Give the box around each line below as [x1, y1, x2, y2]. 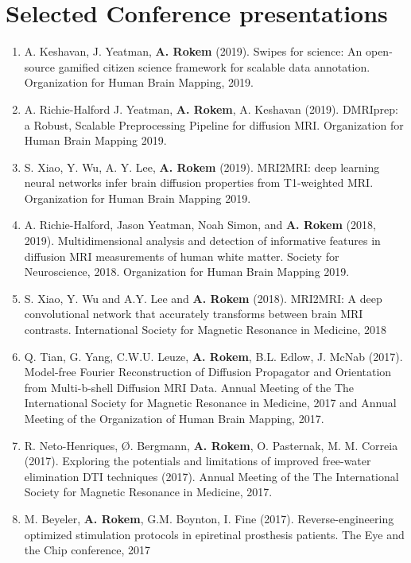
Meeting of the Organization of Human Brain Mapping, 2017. [24, 410, 324, 426]
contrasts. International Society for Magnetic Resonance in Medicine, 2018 [24, 321, 386, 338]
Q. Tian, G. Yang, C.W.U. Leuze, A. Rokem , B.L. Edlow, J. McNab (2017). [24, 348, 403, 364]
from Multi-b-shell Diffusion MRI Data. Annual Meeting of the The [24, 379, 354, 395]
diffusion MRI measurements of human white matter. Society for [24, 247, 339, 264]
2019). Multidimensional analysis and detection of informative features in [24, 232, 381, 249]
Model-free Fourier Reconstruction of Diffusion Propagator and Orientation [24, 363, 392, 380]
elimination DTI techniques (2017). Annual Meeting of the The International [24, 468, 399, 484]
